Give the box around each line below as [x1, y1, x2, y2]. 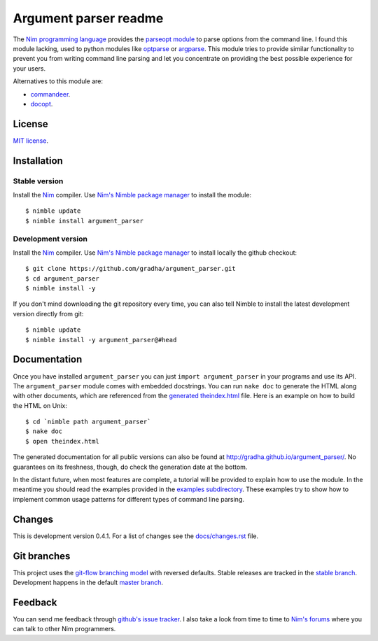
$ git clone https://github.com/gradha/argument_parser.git [25, 265, 236, 273]
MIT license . [13, 136, 49, 145]
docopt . [30, 99, 53, 108]
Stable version [13, 176, 64, 185]
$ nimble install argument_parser [25, 217, 143, 225]
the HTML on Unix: [13, 401, 68, 409]
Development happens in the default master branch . [13, 578, 164, 587]
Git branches [13, 550, 71, 562]
